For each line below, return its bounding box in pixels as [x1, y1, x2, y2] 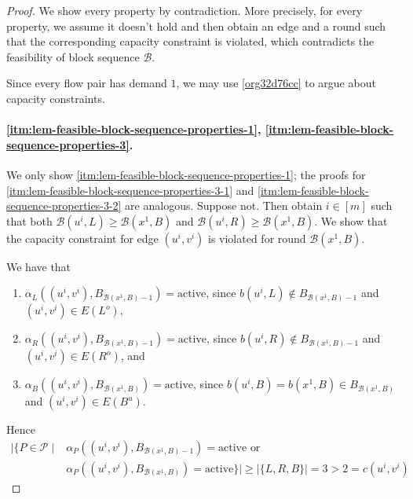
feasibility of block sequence [6, 48, 140, 64]
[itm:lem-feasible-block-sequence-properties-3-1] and [6, 182, 254, 198]
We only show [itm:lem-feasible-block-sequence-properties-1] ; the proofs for [6, 166, 366, 182]
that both [6, 212, 53, 229]
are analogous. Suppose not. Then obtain [125, 197, 323, 214]
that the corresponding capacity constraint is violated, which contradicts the [6, 33, 375, 50]
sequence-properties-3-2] [6, 197, 122, 214]
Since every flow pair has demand [6, 75, 167, 91]
